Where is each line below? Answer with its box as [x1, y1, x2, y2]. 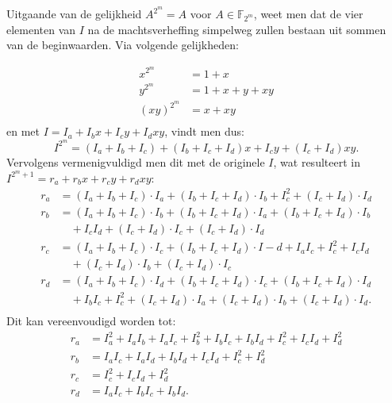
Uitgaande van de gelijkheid [6, 6, 142, 22]
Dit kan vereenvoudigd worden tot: [6, 312, 176, 328]
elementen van [6, 21, 76, 37]
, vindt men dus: [164, 123, 245, 140]
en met [6, 123, 40, 140]
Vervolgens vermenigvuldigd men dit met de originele [6, 153, 265, 170]
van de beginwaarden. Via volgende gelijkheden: [6, 36, 239, 53]
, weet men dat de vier [253, 6, 363, 22]
